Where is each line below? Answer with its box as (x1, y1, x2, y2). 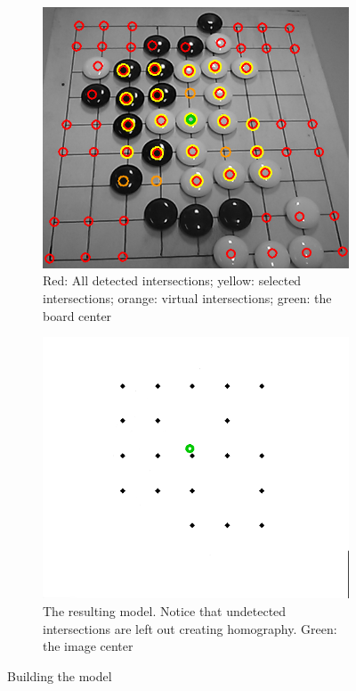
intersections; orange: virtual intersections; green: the (43, 289, 332, 308)
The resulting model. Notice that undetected (43, 602, 287, 621)
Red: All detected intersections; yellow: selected (43, 271, 302, 290)
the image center (43, 637, 133, 655)
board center (43, 306, 112, 325)
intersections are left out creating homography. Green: (43, 619, 337, 638)
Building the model (7, 666, 112, 685)
